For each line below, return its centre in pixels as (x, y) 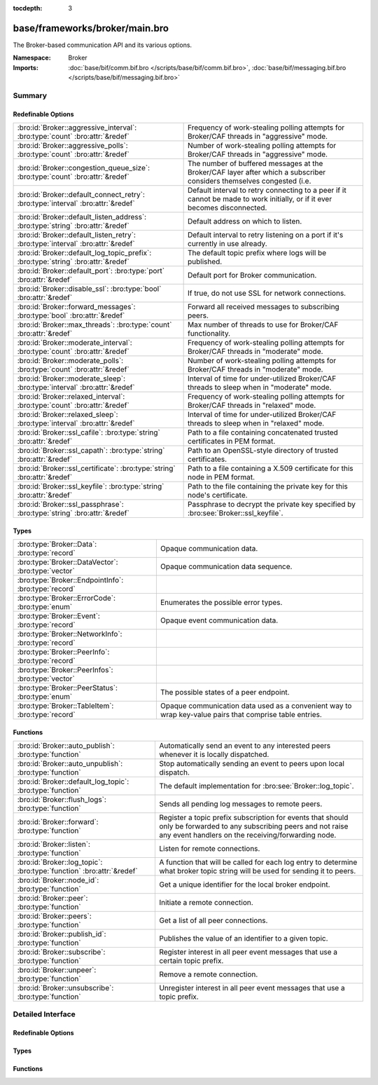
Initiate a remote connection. (206, 903)
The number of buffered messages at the (255, 163)
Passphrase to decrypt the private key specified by (272, 505)
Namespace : (32, 58)
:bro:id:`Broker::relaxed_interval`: (71, 397)
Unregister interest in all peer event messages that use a (252, 988)
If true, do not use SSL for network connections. (267, 293)
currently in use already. (227, 244)
